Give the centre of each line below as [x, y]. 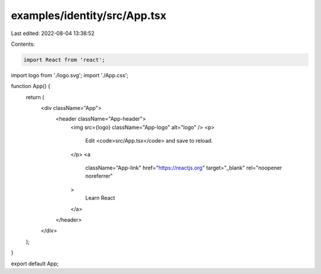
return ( [35, 97]
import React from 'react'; [64, 60]
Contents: [23, 44]
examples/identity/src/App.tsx [89, 15]
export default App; [35, 263]
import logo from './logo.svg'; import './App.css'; [70, 75]
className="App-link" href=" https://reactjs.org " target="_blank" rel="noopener [184, 168]
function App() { [31, 86]
